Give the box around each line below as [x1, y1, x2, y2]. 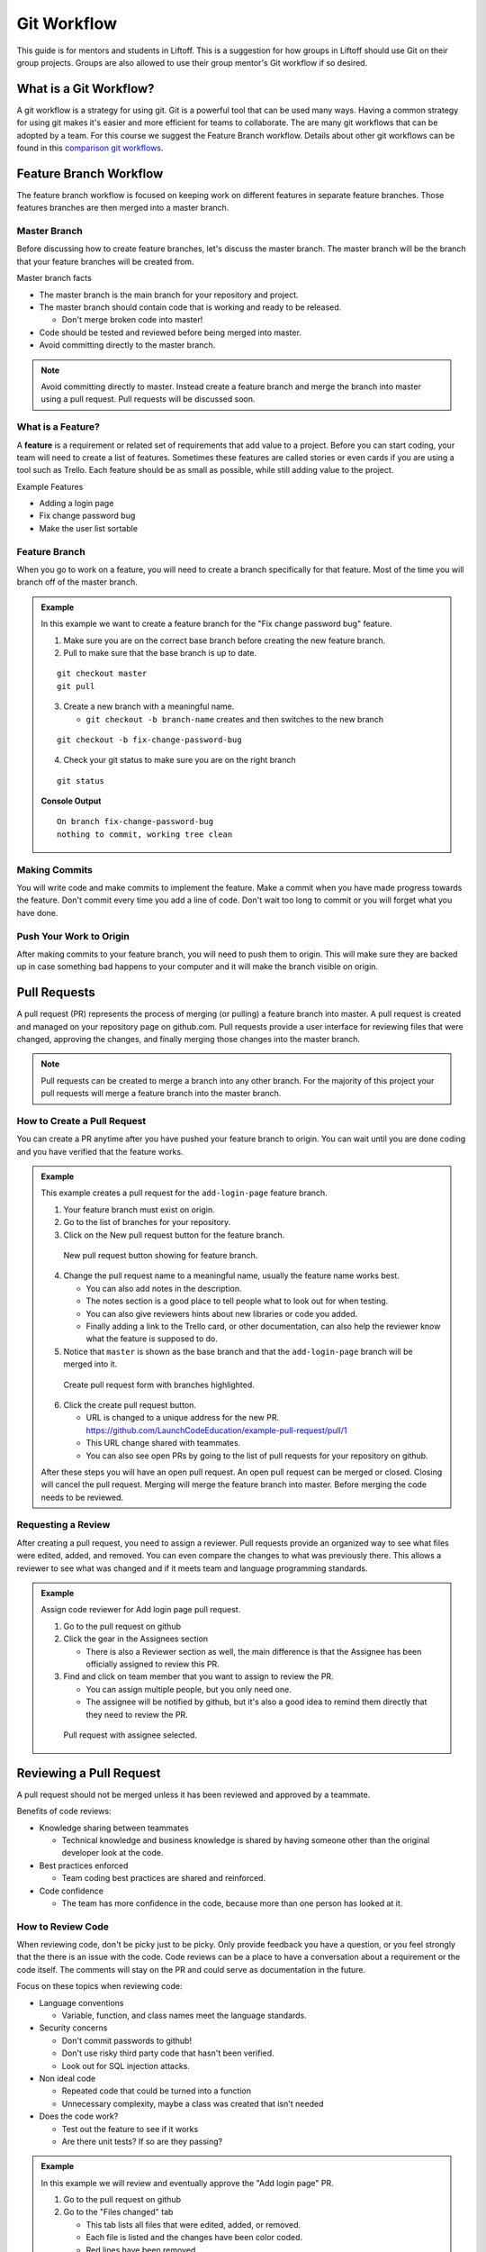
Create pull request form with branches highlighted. [63, 1379, 256, 1390]
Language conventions [39, 1997, 124, 2008]
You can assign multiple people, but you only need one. [85, 1684, 292, 1694]
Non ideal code [39, 2073, 96, 2084]
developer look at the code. [61, 1848, 164, 1858]
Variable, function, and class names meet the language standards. [61, 2010, 308, 2021]
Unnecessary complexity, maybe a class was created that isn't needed [61, 2098, 324, 2109]
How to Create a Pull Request [16, 1114, 147, 1127]
